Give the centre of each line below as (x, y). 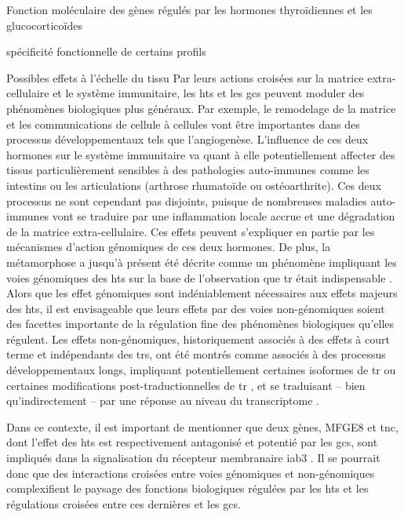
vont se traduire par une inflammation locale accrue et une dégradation (224, 216)
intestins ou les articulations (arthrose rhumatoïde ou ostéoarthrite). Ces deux (194, 185)
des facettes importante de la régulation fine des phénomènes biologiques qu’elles (200, 324)
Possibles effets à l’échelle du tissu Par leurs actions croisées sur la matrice (185, 77)
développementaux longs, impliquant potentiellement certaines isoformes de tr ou (201, 370)
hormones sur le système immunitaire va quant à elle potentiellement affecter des (201, 154)
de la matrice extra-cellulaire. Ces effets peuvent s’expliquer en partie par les (191, 231)
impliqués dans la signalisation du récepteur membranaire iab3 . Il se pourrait (193, 458)
